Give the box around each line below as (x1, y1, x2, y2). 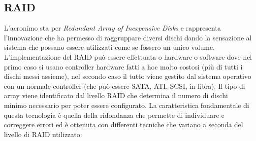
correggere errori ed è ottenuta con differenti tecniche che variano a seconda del (4, 119, 243, 130)
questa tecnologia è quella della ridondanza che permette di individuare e (4, 109, 224, 120)
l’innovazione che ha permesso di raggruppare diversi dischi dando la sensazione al (4, 32, 252, 42)
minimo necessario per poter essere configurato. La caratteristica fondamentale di (4, 100, 249, 110)
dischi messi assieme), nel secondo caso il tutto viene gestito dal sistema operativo (4, 71, 251, 81)
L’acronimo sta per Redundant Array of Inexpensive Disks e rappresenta (4, 23, 221, 33)
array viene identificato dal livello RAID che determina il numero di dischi (4, 90, 228, 101)
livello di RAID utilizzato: (4, 129, 82, 139)
